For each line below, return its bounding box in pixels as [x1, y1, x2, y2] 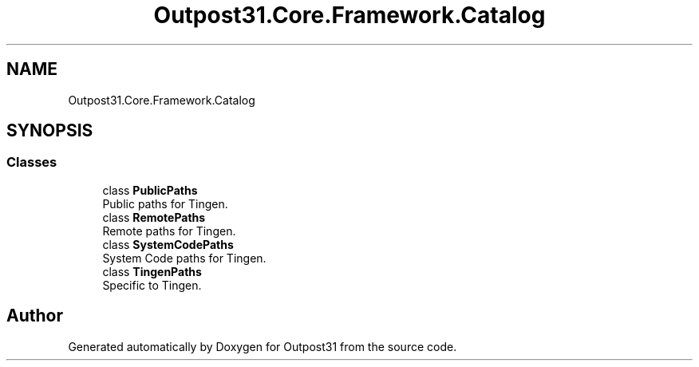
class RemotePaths [102, 210, 206, 224]
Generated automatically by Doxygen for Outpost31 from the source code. [68, 339, 457, 353]
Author [6, 306, 63, 326]
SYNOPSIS [6, 120, 93, 141]
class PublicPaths [102, 183, 198, 197]
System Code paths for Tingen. [102, 251, 267, 265]
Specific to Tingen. [102, 278, 202, 292]
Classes [6, 154, 57, 171]
